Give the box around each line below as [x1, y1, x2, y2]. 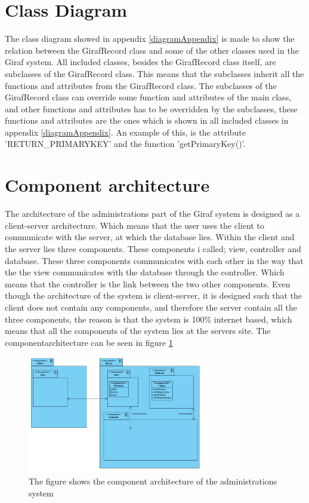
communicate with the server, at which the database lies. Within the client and [5, 231, 295, 243]
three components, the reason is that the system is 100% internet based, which [5, 312, 292, 325]
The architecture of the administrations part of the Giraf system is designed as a [5, 207, 300, 220]
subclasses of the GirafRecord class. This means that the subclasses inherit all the [5, 67, 304, 79]
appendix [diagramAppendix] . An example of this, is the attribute [5, 125, 246, 138]
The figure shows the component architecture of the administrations [29, 475, 277, 487]
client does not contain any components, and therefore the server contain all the [5, 300, 297, 313]
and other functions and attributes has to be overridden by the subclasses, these [5, 102, 298, 115]
